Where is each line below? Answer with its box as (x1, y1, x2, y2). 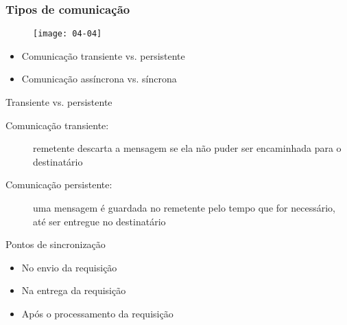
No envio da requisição (21, 260, 117, 274)
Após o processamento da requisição (21, 306, 173, 320)
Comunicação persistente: (5, 177, 112, 192)
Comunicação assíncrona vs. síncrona (21, 71, 177, 86)
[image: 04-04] (33, 29, 102, 39)
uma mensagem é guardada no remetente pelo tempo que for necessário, (33, 201, 335, 215)
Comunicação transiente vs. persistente (21, 48, 185, 63)
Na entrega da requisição (21, 283, 126, 298)
